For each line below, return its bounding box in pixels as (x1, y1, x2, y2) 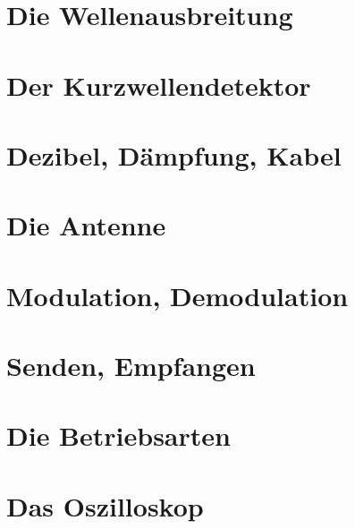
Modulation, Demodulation (6, 277, 349, 313)
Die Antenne (6, 207, 166, 243)
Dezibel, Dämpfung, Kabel (6, 136, 342, 173)
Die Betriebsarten (6, 417, 231, 454)
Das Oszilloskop (6, 487, 204, 524)
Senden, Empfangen (6, 347, 256, 384)
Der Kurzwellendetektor (6, 66, 311, 103)
